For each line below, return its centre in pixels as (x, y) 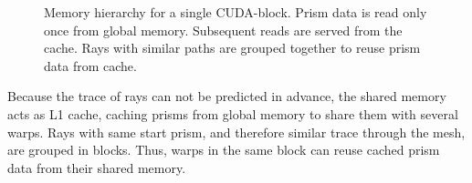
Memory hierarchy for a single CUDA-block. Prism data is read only (236, 12)
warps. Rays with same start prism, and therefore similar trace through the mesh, (236, 132)
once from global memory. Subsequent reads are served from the (223, 30)
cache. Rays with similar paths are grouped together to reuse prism (232, 48)
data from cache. (90, 65)
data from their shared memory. (97, 167)
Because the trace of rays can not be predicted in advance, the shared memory (227, 96)
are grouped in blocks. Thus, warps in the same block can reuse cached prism (224, 150)
